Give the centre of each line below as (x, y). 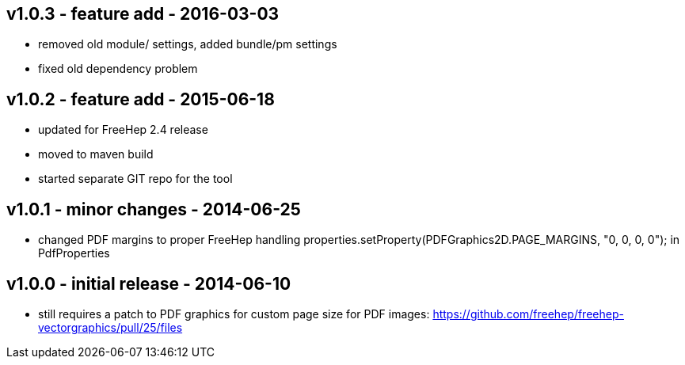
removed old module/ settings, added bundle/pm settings (188, 44)
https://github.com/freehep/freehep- (528, 314)
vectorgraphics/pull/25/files (110, 327)
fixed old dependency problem (118, 69)
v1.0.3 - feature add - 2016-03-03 (143, 14)
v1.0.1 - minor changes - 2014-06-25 (154, 209)
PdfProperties (74, 253)
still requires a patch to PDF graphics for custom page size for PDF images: (234, 314)
